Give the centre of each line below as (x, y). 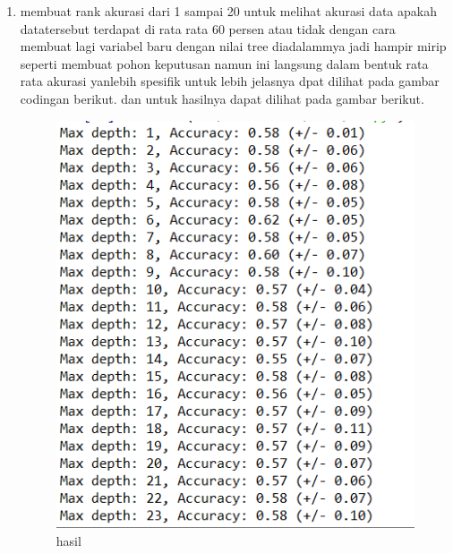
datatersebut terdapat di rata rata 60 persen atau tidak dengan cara (208, 28)
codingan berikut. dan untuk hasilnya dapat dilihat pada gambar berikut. (222, 98)
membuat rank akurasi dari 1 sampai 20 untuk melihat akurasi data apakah (228, 11)
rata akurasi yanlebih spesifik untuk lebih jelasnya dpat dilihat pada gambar (230, 81)
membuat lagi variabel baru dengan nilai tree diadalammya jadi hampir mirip (233, 46)
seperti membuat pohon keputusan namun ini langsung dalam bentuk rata (224, 63)
